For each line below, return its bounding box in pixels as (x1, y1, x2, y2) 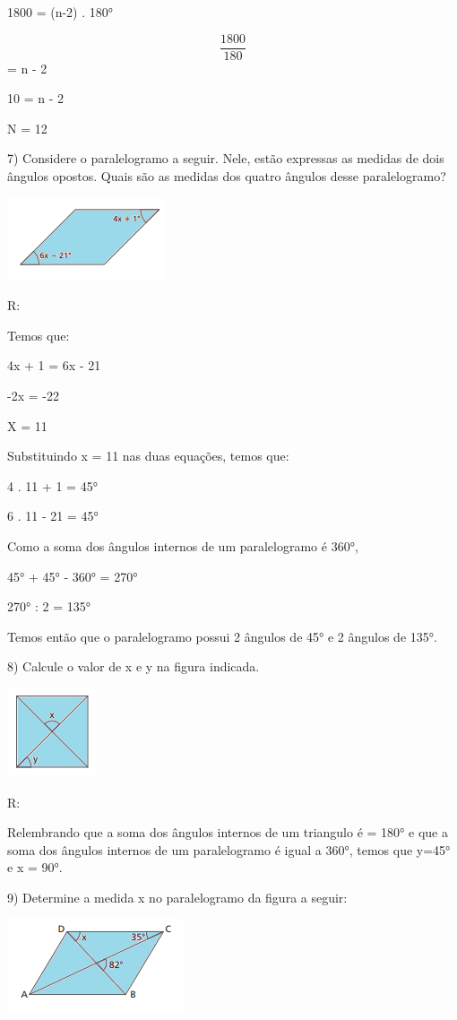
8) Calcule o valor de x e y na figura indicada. (7, 657, 260, 676)
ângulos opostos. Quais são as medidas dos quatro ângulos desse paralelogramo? (7, 167, 446, 186)
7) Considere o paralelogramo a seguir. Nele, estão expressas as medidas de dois (7, 149, 444, 168)
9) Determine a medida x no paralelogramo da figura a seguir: (7, 887, 348, 906)
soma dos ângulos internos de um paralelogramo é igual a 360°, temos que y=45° (7, 840, 451, 859)
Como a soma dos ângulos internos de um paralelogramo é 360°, (7, 536, 358, 555)
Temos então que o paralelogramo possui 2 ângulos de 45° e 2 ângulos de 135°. (7, 627, 437, 645)
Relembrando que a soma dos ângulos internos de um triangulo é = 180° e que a (7, 823, 448, 842)
